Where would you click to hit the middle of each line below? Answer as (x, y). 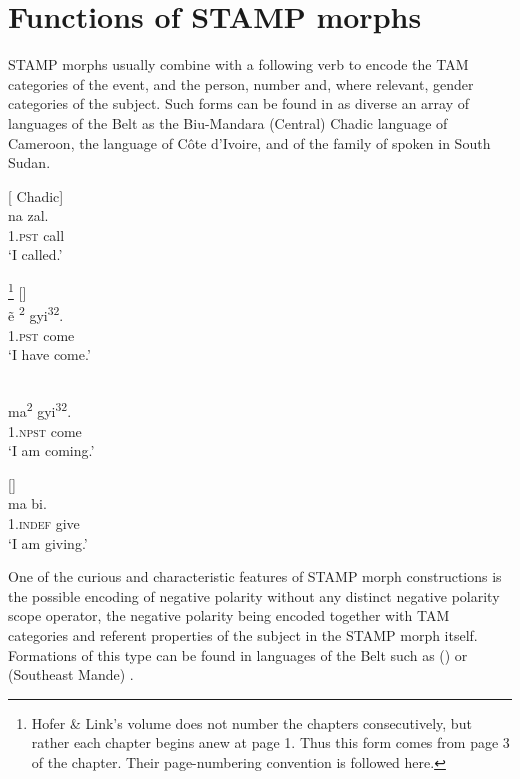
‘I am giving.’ (48, 542)
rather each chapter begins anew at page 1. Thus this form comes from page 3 (270, 742)
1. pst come (41, 334)
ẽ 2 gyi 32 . (36, 313)
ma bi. (27, 503)
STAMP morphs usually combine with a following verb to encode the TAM (238, 64)
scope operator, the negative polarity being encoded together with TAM (229, 615)
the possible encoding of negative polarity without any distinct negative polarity (254, 595)
